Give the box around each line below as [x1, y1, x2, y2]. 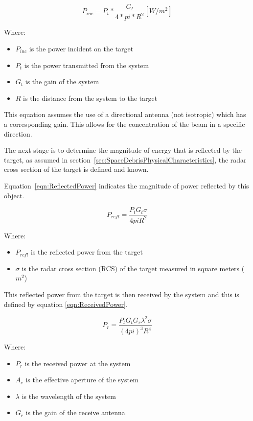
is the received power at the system [24, 358, 131, 368]
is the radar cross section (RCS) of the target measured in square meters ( [22, 263, 245, 273]
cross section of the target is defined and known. [4, 164, 149, 174]
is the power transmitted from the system [24, 60, 149, 70]
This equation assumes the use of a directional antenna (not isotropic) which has [4, 109, 246, 119]
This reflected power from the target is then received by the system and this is [4, 289, 239, 299]
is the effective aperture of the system [25, 374, 138, 385]
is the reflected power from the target [30, 247, 143, 257]
